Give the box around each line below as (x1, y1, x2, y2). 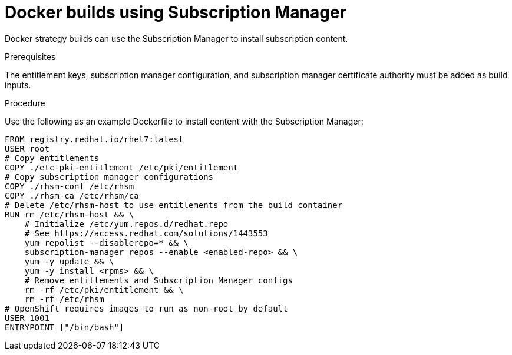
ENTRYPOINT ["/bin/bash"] (5, 322, 124, 332)
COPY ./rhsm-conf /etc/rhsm (5, 181, 134, 191)
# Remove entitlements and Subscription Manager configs (24, 275, 293, 285)
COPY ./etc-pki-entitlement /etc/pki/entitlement (5, 162, 239, 172)
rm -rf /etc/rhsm (24, 294, 104, 304)
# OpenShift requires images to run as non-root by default (5, 303, 288, 313)
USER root (5, 143, 49, 153)
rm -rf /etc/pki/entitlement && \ (24, 284, 184, 294)
